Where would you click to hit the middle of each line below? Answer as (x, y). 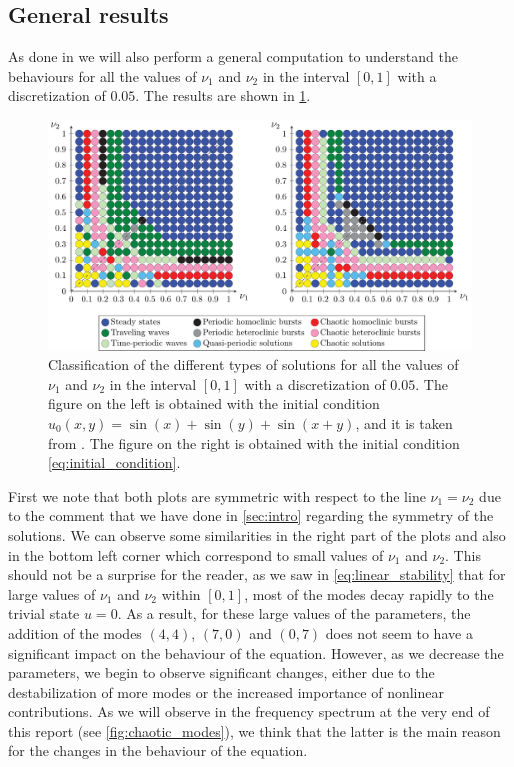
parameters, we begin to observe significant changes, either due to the (221, 672)
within (181, 593)
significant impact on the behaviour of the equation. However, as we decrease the (256, 652)
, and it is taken (404, 422)
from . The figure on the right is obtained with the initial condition (254, 442)
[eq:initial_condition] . (114, 462)
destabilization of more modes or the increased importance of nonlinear (226, 691)
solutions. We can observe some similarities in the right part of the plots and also (257, 534)
